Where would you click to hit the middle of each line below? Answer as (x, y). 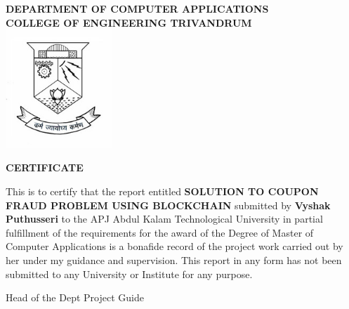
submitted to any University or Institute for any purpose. (129, 274)
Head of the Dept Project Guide (75, 297)
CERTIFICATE (45, 167)
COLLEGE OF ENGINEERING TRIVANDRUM (129, 22)
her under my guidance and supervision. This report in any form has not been (174, 259)
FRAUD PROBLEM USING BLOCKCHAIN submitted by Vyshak (168, 205)
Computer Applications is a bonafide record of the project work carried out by (174, 246)
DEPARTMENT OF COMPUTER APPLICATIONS (137, 8)
